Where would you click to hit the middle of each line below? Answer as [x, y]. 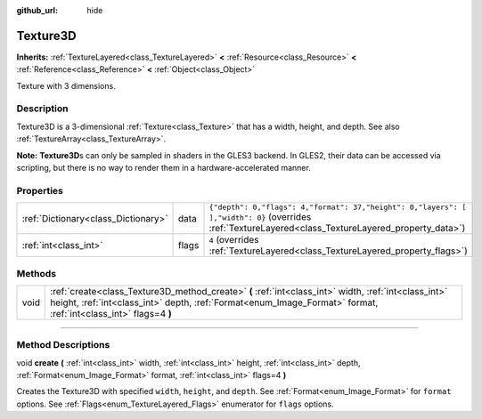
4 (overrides [234, 240]
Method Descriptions [63, 345]
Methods [37, 273]
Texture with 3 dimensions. [66, 85]
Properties [40, 190]
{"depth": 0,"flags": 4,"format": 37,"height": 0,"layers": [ [338, 208]
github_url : [37, 10]
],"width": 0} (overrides [260, 217]
